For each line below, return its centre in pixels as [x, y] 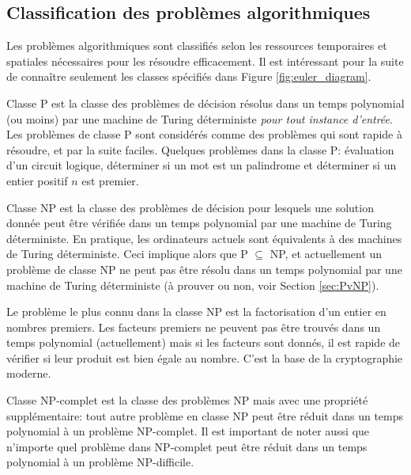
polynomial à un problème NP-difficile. [100, 462]
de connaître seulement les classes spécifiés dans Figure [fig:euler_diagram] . [189, 76]
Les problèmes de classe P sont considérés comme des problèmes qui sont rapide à [204, 134]
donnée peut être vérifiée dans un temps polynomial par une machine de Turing [199, 223]
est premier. [110, 180]
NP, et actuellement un [326, 254]
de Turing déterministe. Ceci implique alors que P [127, 254]
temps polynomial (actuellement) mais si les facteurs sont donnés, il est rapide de [204, 342]
